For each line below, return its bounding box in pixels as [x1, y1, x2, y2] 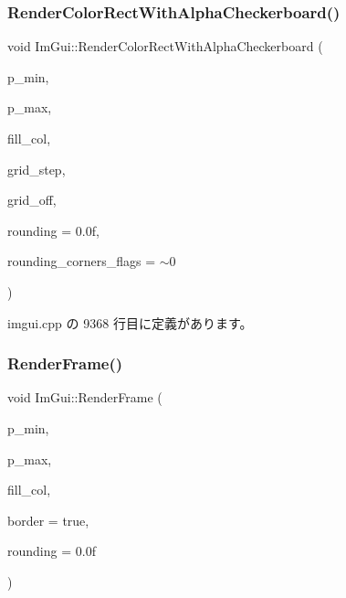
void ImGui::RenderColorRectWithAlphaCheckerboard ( [7, 37, 323, 56]
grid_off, [7, 190, 57, 209]
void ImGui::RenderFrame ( [7, 388, 163, 407]
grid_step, [7, 159, 66, 178]
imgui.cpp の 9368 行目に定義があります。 [7, 313, 253, 332]
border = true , [7, 510, 89, 529]
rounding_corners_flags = [7, 251, 156, 271]
